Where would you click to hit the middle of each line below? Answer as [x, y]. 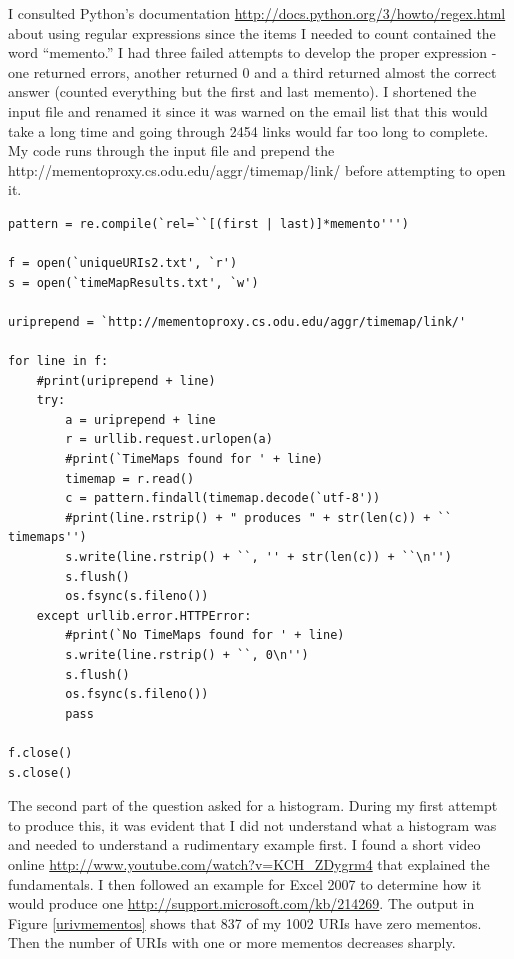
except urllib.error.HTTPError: [144, 615]
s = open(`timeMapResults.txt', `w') [133, 282]
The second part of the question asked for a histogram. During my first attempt [253, 805]
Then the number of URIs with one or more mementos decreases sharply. [232, 942]
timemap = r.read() [130, 478]
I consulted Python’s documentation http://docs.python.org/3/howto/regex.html [257, 13]
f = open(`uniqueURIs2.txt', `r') [123, 263]
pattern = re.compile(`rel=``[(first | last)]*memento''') [208, 223]
